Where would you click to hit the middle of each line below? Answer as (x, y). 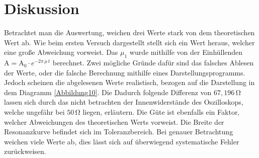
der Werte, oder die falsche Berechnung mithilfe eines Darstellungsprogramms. (125, 72)
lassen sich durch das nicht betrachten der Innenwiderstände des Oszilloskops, (124, 102)
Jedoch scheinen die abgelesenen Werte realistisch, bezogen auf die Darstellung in (129, 82)
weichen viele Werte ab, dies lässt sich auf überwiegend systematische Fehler (122, 141)
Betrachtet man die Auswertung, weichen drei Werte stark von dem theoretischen (129, 32)
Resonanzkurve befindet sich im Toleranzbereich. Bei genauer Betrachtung (119, 132)
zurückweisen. (25, 151)
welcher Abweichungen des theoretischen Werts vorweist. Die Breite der (114, 122)
